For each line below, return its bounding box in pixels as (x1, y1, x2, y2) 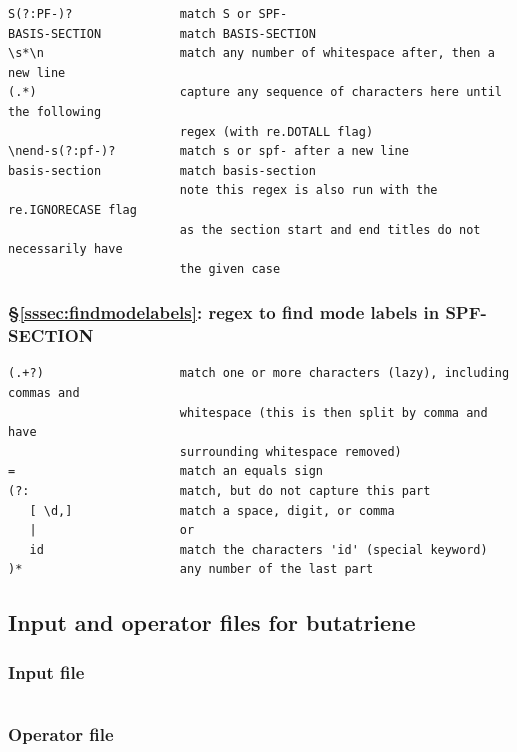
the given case (179, 261, 281, 276)
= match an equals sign (8, 464, 323, 479)
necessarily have (8, 242, 123, 257)
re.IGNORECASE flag (8, 202, 137, 217)
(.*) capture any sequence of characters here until (8, 85, 502, 100)
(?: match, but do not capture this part (8, 484, 431, 499)
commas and (8, 386, 80, 401)
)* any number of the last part (8, 562, 374, 577)
